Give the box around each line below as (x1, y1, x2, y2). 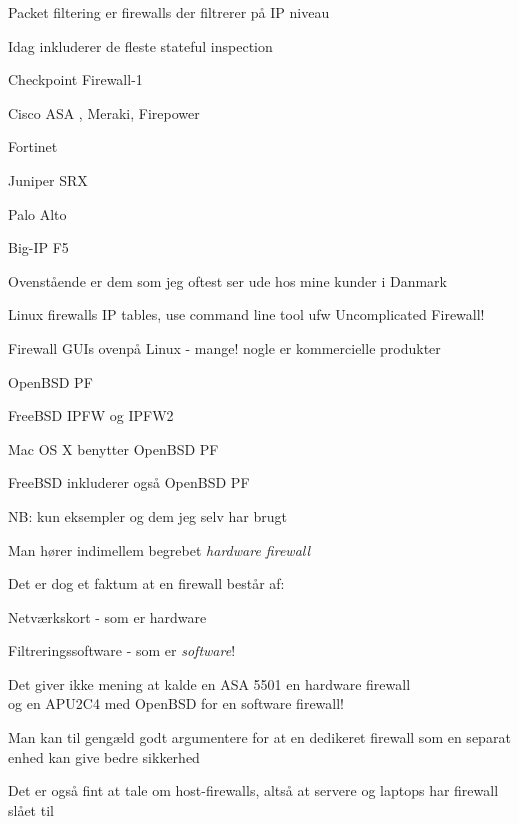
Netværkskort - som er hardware (8, 606, 207, 627)
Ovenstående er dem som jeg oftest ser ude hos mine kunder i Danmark (8, 270, 447, 291)
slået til (8, 799, 54, 820)
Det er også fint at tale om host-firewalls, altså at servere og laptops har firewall (8, 780, 499, 801)
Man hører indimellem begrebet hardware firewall (8, 539, 311, 560)
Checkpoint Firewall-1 (8, 69, 143, 90)
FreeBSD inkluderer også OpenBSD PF (8, 472, 250, 493)
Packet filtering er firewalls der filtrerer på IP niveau (8, 2, 330, 22)
